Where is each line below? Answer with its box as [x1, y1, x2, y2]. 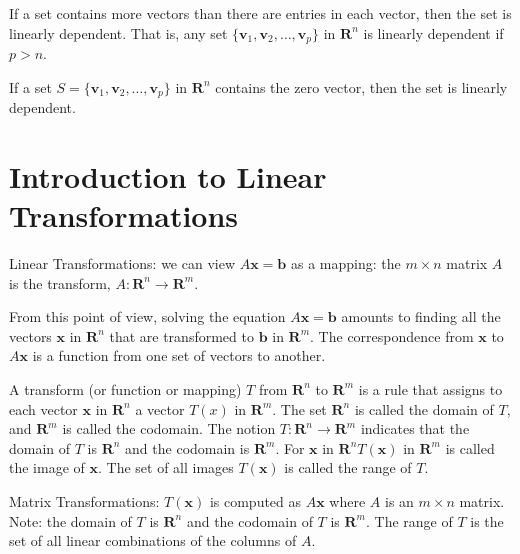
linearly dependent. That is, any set [9, 22, 228, 43]
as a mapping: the [290, 253, 401, 273]
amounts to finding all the [341, 306, 501, 327]
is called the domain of [354, 398, 494, 419]
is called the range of [284, 457, 412, 478]
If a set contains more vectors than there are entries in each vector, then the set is [9, 3, 512, 23]
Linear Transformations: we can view [9, 253, 236, 273]
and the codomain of [186, 510, 313, 531]
